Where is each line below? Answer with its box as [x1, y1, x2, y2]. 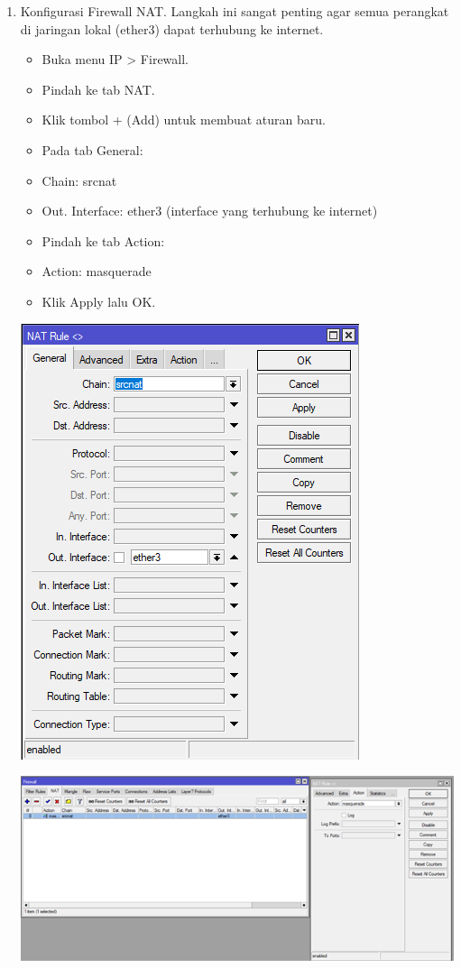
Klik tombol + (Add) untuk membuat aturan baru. [41, 110, 326, 129]
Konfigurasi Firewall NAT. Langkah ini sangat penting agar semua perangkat [20, 2, 449, 20]
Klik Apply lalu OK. [41, 291, 156, 310]
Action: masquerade [41, 262, 152, 281]
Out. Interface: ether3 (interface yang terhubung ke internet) [41, 201, 378, 220]
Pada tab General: [41, 140, 143, 159]
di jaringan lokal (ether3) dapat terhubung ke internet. [20, 19, 324, 38]
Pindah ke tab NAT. [41, 79, 155, 98]
